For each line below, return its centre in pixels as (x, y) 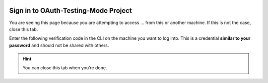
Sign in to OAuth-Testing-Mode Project (71, 11)
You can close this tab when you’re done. (65, 68)
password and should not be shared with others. (59, 45)
